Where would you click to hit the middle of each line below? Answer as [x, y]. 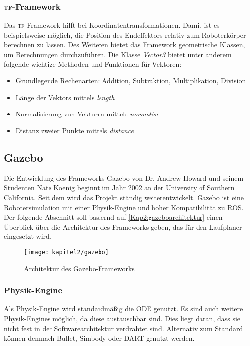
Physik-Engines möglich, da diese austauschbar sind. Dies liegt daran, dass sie [122, 318]
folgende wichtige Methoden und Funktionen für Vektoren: [93, 64]
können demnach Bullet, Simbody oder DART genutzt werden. [99, 338]
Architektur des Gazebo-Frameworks [79, 268]
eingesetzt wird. [28, 236]
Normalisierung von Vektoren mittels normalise [87, 114]
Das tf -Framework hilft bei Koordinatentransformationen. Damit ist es [112, 25]
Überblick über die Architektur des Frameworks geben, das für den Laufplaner [123, 226]
